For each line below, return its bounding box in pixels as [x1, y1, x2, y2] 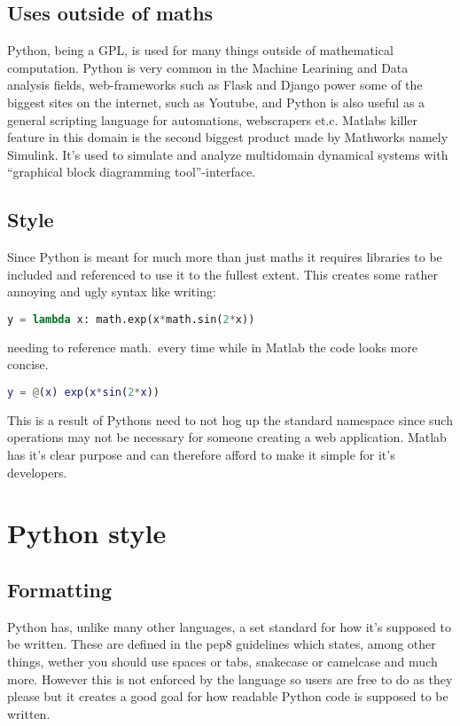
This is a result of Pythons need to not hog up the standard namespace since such [7, 410, 453, 429]
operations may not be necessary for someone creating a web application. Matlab [7, 428, 447, 446]
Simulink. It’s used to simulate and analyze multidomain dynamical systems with [7, 145, 448, 163]
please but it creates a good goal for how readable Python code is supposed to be [7, 687, 448, 706]
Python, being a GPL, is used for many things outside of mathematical [7, 41, 394, 59]
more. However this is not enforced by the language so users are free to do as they [7, 669, 453, 688]
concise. [7, 355, 49, 374]
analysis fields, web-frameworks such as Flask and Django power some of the [7, 75, 423, 94]
